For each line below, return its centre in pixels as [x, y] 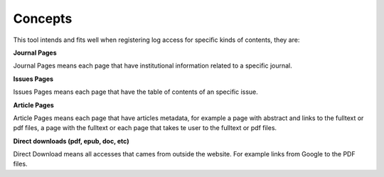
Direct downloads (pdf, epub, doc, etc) [71, 141]
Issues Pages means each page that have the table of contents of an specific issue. [136, 92]
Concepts [43, 18]
